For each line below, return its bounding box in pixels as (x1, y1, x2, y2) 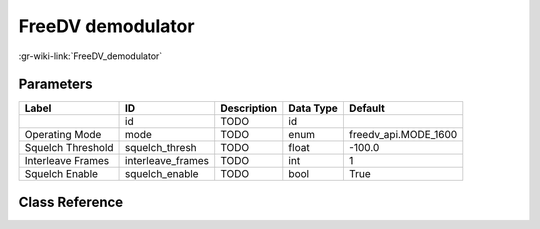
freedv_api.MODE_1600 (348, 128, 458, 142)
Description (220, 101, 278, 115)
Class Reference (18, 193, 124, 210)
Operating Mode (24, 128, 102, 142)
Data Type (288, 101, 339, 115)
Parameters (18, 76, 93, 93)
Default (348, 101, 385, 115)
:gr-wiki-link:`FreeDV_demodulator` (18, 50, 163, 62)
